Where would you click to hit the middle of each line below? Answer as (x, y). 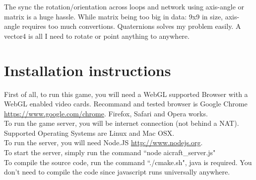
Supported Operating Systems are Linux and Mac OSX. (89, 133)
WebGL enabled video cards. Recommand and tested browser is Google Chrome (126, 104)
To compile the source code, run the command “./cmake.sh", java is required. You (128, 162)
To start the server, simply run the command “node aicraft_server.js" (110, 152)
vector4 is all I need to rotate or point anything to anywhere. (97, 36)
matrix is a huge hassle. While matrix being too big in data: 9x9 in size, (113, 16)
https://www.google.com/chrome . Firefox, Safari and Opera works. (106, 113)
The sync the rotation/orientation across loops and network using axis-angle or (124, 6)
